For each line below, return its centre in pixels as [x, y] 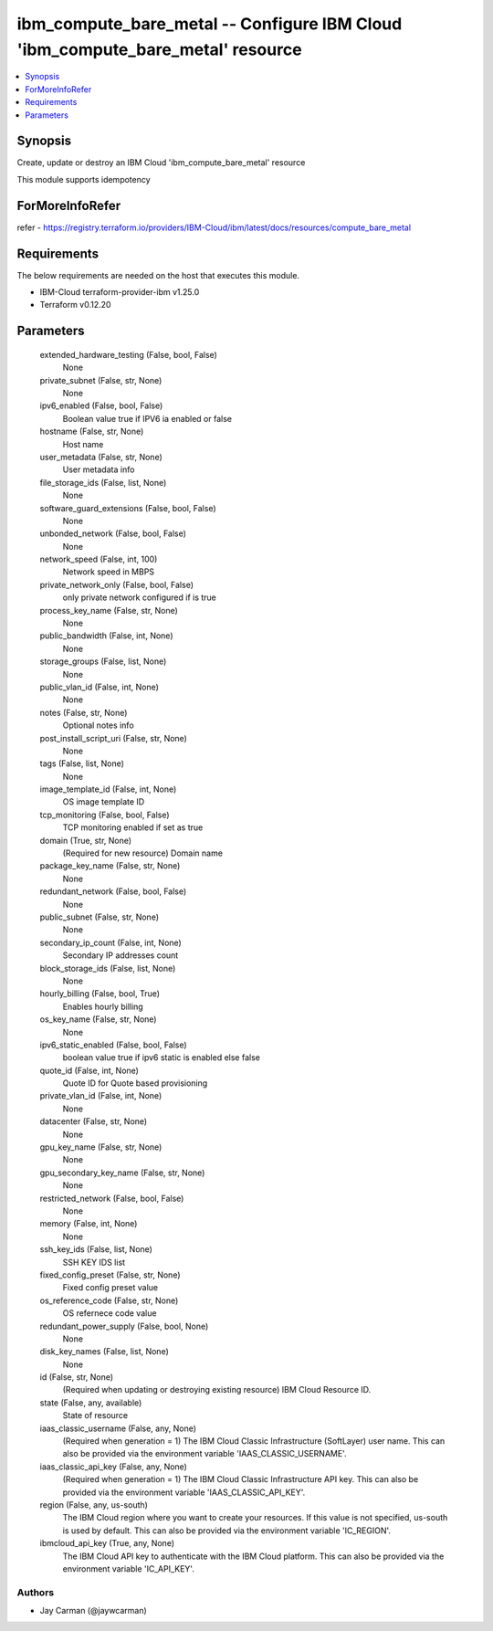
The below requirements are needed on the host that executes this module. [158, 275]
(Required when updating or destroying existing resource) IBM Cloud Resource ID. [217, 1390]
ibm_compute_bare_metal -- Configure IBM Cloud [210, 24]
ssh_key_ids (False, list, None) [96, 1249]
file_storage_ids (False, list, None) [103, 482]
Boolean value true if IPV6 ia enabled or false [147, 418]
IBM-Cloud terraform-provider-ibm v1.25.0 [120, 292]
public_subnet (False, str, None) [100, 917]
